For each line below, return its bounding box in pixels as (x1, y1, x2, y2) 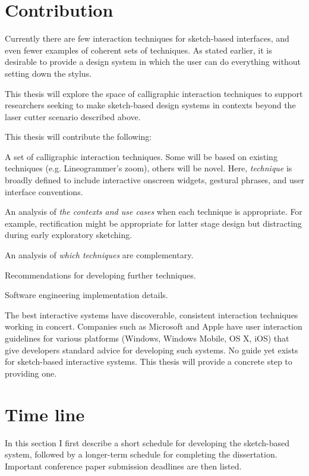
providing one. (5, 367, 57, 379)
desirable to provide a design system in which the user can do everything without (5, 55, 301, 68)
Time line (5, 402, 85, 426)
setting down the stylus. (5, 67, 92, 79)
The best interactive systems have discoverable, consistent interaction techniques (5, 308, 298, 321)
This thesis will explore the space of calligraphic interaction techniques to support (5, 87, 303, 99)
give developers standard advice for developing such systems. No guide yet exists (5, 343, 298, 356)
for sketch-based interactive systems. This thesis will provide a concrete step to (5, 355, 292, 368)
